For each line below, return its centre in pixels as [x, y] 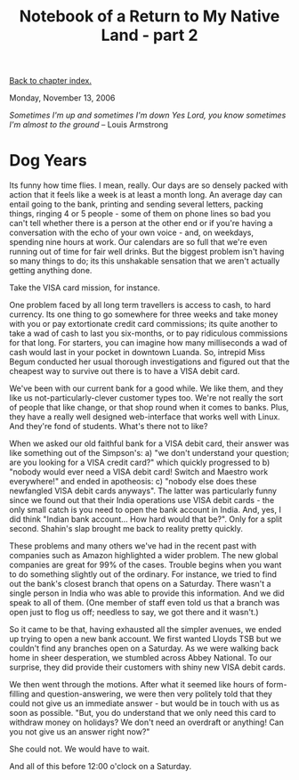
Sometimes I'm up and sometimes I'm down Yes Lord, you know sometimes [148, 115]
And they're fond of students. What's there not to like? [109, 427]
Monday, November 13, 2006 [62, 98]
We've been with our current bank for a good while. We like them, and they [146, 388]
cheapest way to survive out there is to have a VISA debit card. [125, 371]
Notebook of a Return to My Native [149, 16]
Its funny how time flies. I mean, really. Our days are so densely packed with [149, 185]
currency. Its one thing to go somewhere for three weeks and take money [144, 314]
